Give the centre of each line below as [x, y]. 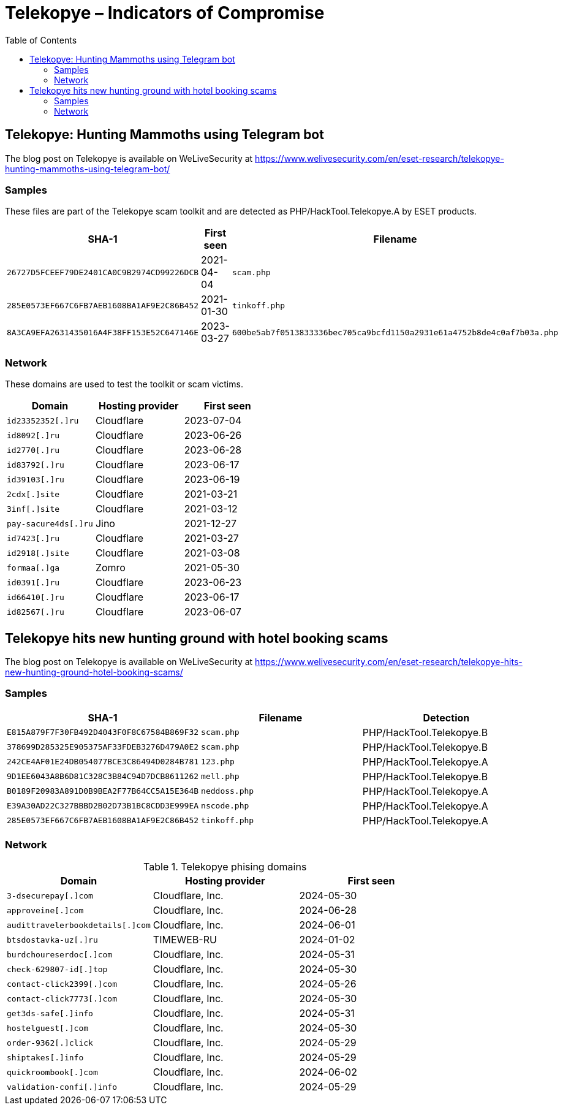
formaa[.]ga [33, 568]
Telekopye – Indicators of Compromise [165, 13]
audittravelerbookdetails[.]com [79, 925]
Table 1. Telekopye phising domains [225, 867]
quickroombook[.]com [52, 1072]
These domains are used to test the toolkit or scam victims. [124, 384]
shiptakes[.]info [45, 1057]
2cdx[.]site [33, 494]
